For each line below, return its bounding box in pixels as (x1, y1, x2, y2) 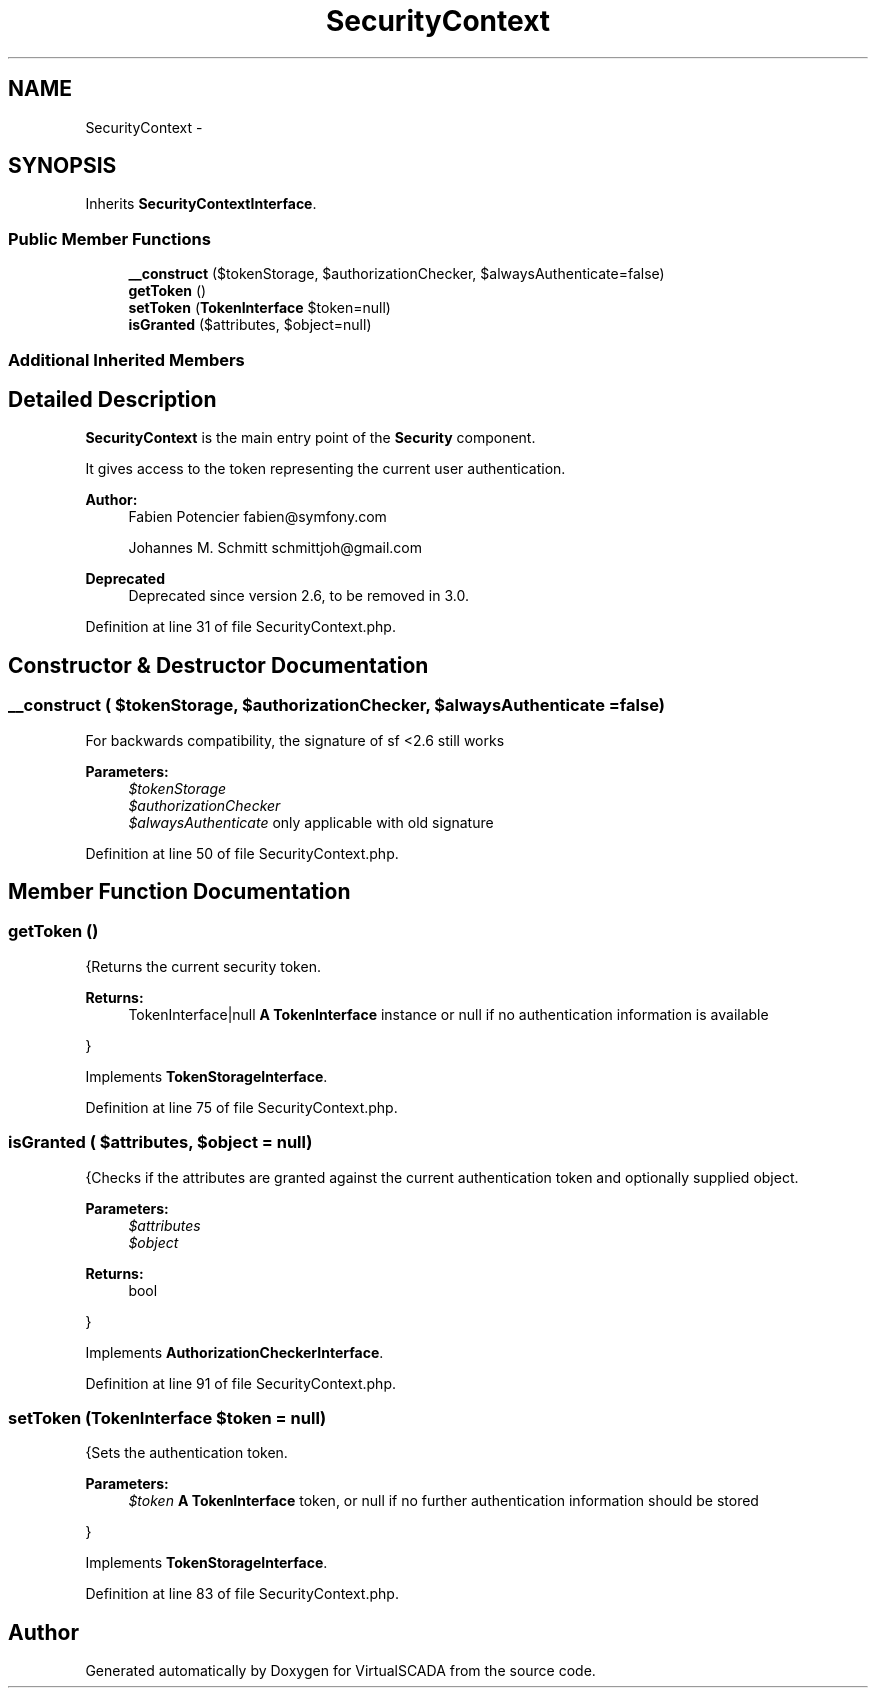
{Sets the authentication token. (85, 1444, 288, 1462)
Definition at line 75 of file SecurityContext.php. (85, 1098, 398, 1116)
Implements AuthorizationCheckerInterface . (85, 1343, 384, 1361)
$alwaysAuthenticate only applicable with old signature (128, 813, 494, 831)
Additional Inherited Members (8, 349, 245, 370)
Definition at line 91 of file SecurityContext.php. (85, 1374, 396, 1392)
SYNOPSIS (8, 153, 117, 179)
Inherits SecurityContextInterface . (85, 195, 317, 213)
